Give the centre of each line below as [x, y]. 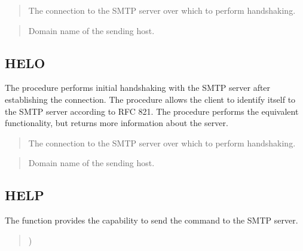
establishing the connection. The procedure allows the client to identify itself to [150, 99]
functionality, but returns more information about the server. [117, 123]
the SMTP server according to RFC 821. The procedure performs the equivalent [152, 111]
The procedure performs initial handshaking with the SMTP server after [138, 88]
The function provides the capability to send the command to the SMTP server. [151, 220]
